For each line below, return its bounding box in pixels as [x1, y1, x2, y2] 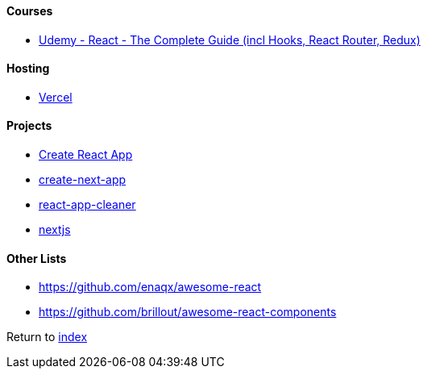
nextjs [39, 223, 71, 237]
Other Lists [6, 251, 67, 265]
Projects [6, 119, 52, 133]
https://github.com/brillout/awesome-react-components [39, 305, 337, 319]
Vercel [39, 90, 73, 104]
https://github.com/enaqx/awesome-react [39, 280, 262, 294]
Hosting [6, 61, 50, 76]
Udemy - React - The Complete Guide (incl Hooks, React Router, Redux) [39, 32, 421, 47]
